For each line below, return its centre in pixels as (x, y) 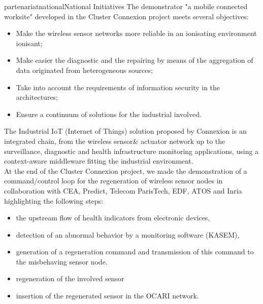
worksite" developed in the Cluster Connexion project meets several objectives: (126, 16)
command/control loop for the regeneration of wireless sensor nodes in (113, 181)
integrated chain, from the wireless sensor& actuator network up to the (115, 141)
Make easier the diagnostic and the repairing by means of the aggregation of (135, 60)
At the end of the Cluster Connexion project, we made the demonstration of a (126, 170)
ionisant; (29, 43)
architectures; (37, 97)
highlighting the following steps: (54, 200)
